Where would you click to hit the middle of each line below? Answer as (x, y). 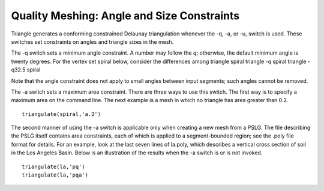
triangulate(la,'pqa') (55, 175)
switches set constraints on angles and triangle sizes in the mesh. (92, 41)
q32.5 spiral (26, 70)
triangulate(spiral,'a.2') (61, 114)
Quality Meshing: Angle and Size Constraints (125, 16)
